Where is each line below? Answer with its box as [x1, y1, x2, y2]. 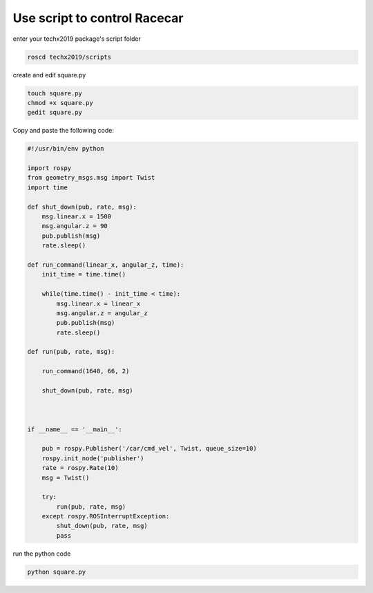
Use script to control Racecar [12, 10, 184, 26]
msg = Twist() [41, 473, 90, 482]
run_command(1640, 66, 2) [41, 367, 130, 375]
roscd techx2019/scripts [27, 53, 112, 61]
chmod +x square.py [27, 99, 93, 106]
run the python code [12, 549, 71, 558]
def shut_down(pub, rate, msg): [27, 203, 137, 211]
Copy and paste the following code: [12, 126, 114, 135]
